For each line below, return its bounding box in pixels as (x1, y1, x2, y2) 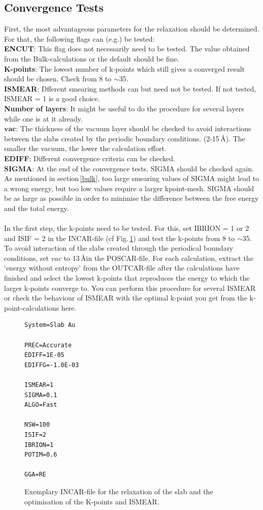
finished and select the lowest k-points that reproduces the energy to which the (4, 273, 250, 283)
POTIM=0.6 (24, 451, 57, 459)
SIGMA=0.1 (24, 391, 57, 399)
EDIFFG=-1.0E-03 (24, 361, 79, 369)
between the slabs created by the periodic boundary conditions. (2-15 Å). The (4, 133, 245, 143)
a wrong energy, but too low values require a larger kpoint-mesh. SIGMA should (4, 183, 254, 193)
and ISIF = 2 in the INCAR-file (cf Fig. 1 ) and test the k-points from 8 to (4, 232, 235, 243)
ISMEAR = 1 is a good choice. (4, 93, 100, 104)
